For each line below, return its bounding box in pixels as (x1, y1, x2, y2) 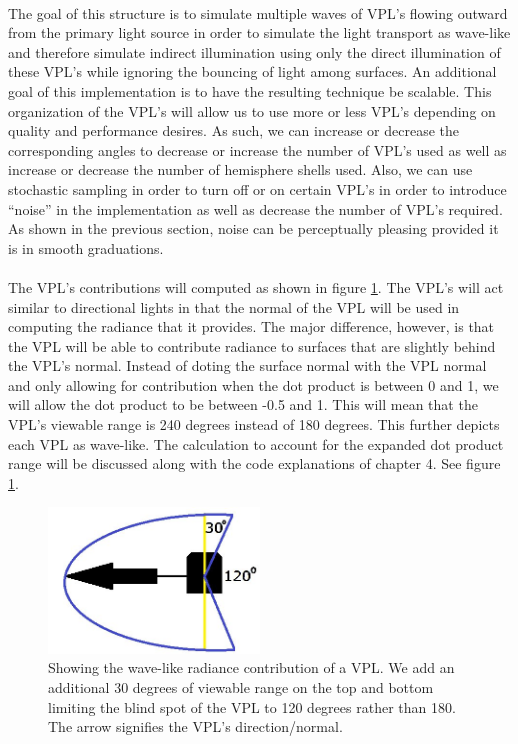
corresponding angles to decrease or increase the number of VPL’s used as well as (8, 139, 507, 160)
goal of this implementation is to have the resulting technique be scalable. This (8, 80, 492, 101)
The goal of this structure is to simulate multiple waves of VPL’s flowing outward (8, 2, 508, 23)
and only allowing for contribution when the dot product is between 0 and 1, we (8, 374, 499, 395)
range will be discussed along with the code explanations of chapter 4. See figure (8, 453, 501, 474)
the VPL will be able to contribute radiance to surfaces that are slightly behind (8, 335, 496, 356)
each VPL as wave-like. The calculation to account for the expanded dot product (8, 433, 504, 454)
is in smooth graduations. (8, 237, 164, 258)
